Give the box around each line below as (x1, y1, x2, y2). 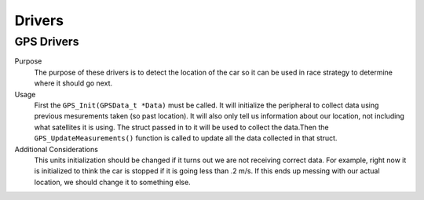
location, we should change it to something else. (34, 177, 192, 187)
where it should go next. (34, 78, 113, 88)
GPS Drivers (14, 35, 79, 49)
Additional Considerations (14, 144, 98, 154)
